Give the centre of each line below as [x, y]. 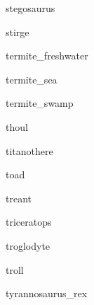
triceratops [29, 222]
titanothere [29, 150]
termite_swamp [40, 103]
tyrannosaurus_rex [47, 293]
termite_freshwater [47, 56]
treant [19, 198]
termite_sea [32, 79]
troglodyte [28, 245]
